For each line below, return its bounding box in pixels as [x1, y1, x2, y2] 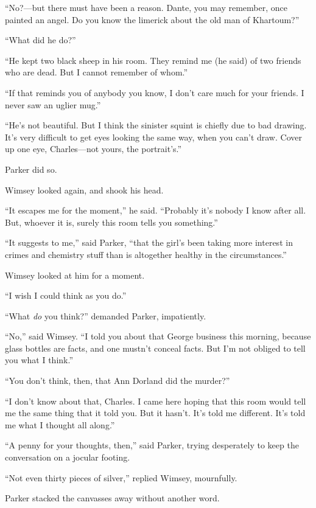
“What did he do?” [5, 33, 76, 46]
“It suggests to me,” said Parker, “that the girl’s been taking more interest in [5, 236, 293, 249]
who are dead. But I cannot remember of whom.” [5, 66, 188, 78]
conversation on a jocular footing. [5, 451, 130, 464]
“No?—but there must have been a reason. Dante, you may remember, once [5, 1, 288, 13]
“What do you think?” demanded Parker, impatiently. [5, 309, 206, 322]
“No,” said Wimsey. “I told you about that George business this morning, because [5, 330, 311, 343]
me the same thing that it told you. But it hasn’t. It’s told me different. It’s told [5, 406, 306, 419]
